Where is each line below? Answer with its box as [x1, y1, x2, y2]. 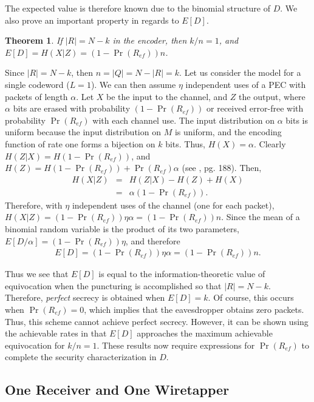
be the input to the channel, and [106, 90, 228, 102]
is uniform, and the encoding [174, 126, 282, 138]
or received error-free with [206, 102, 304, 115]
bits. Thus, [165, 137, 206, 150]
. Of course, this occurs [208, 291, 294, 304]
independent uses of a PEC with [185, 78, 306, 90]
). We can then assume [90, 78, 176, 90]
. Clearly [254, 137, 286, 150]
